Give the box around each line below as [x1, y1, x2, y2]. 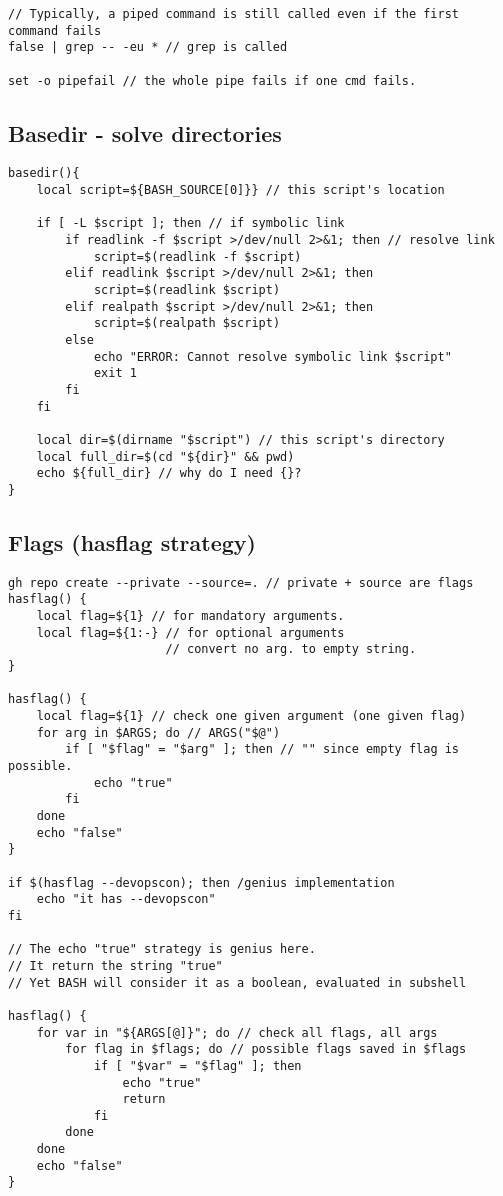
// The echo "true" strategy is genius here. [8, 942, 316, 957]
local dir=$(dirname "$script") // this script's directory [36, 432, 445, 447]
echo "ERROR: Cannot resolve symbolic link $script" [93, 349, 452, 364]
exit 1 [93, 366, 137, 381]
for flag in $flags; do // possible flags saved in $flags [65, 1042, 467, 1057]
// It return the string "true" [8, 958, 223, 973]
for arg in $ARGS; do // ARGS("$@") [36, 725, 281, 740]
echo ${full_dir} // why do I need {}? [36, 466, 302, 481]
